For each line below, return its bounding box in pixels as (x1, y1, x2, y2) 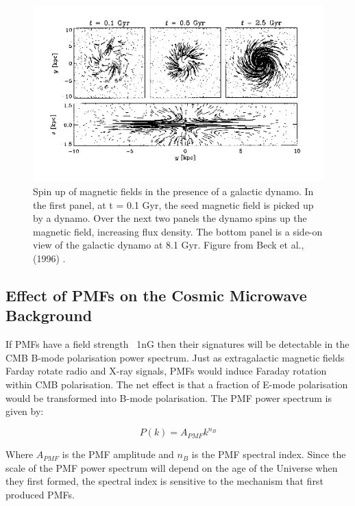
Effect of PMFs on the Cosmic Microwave (5, 285, 307, 305)
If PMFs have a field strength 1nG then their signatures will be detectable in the (5, 337, 350, 351)
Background (5, 305, 93, 326)
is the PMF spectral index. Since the (191, 447, 346, 461)
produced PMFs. (5, 488, 75, 502)
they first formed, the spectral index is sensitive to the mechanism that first (5, 474, 323, 488)
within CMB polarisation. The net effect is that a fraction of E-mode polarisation (5, 377, 348, 391)
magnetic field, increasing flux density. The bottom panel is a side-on (33, 224, 323, 238)
